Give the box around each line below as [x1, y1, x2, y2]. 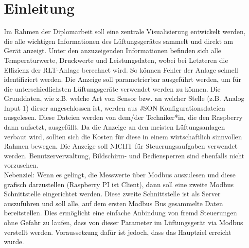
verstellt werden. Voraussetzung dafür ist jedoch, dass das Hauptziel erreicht [4, 227, 231, 237]
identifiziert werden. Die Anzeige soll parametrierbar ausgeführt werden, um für [4, 74, 241, 84]
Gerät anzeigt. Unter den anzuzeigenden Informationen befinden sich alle [4, 45, 221, 56]
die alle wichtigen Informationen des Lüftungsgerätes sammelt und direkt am [4, 36, 233, 46]
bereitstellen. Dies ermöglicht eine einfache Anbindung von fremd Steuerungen [4, 208, 237, 218]
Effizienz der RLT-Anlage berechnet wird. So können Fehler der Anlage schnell [4, 64, 238, 75]
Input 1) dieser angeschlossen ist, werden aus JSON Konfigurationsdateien [4, 102, 225, 113]
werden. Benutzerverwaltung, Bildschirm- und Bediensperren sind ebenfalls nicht [4, 150, 245, 160]
